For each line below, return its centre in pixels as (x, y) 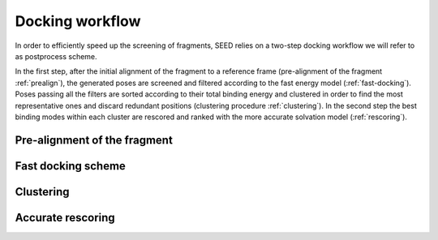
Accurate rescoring (65, 218)
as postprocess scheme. (56, 56)
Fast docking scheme (70, 166)
